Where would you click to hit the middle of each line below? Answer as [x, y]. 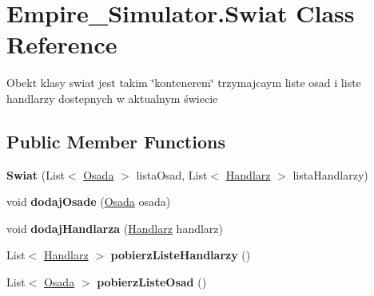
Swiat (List [36, 174]
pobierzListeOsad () [152, 282]
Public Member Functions [116, 141]
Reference [62, 44]
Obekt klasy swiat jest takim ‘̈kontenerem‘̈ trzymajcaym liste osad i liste [184, 83]
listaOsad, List [172, 174]
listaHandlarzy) [330, 174]
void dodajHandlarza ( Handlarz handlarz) [115, 228]
